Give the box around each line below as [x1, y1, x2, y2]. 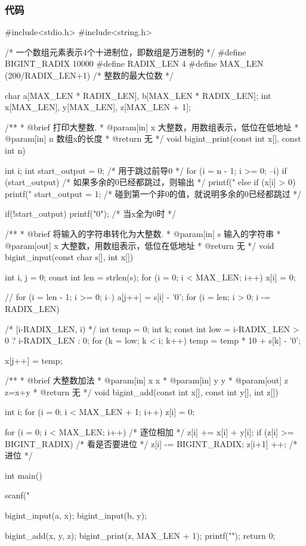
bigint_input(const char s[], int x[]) [5, 251, 134, 263]
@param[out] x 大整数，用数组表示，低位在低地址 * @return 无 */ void [5, 239, 274, 251]
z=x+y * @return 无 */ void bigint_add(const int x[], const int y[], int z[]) [5, 385, 279, 398]
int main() [5, 469, 42, 481]
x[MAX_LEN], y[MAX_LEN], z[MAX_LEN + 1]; [5, 101, 191, 113]
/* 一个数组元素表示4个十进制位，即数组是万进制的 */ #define [5, 45, 246, 58]
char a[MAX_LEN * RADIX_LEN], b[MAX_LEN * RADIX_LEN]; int [5, 89, 271, 101]
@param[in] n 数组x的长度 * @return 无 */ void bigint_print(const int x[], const [5, 132, 301, 145]
